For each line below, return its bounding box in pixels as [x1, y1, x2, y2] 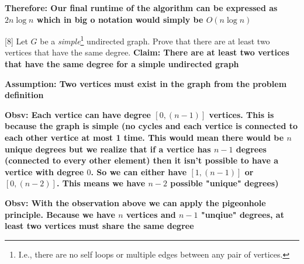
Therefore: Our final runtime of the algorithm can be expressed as [5, 2, 278, 13]
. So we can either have [91, 165, 187, 178]
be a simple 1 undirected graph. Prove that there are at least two [40, 33, 270, 47]
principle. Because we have [5, 208, 115, 220]
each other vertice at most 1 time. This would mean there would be [5, 131, 284, 143]
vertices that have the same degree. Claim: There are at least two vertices [5, 46, 289, 58]
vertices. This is [209, 108, 274, 120]
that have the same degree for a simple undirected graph [5, 58, 239, 70]
